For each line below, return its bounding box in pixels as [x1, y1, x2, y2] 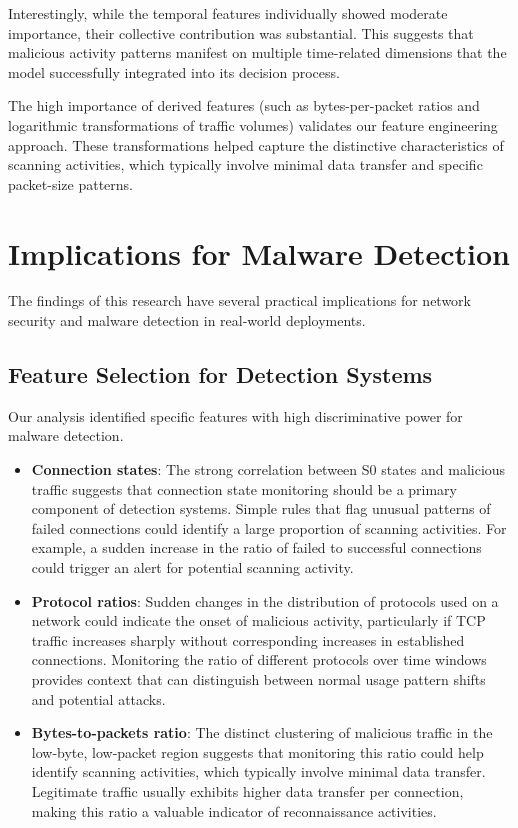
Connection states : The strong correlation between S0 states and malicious [31, 459, 506, 480]
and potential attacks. [31, 688, 166, 709]
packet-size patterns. [8, 173, 134, 194]
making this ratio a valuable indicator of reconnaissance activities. [31, 800, 437, 821]
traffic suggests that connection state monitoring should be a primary [31, 478, 458, 499]
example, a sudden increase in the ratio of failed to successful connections [31, 537, 482, 558]
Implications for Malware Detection [8, 232, 510, 273]
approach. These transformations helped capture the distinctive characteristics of [8, 134, 504, 155]
